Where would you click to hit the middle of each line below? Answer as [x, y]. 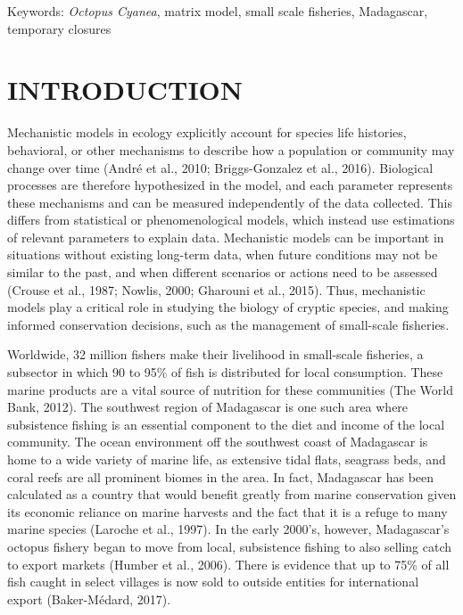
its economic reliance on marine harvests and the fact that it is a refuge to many [227, 511]
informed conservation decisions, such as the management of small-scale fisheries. [228, 324]
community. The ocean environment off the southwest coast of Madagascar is [218, 442]
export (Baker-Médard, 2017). [89, 599]
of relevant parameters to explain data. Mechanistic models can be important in [226, 237]
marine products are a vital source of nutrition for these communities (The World [230, 389]
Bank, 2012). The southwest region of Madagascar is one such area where [208, 407]
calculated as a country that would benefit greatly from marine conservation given [232, 494]
